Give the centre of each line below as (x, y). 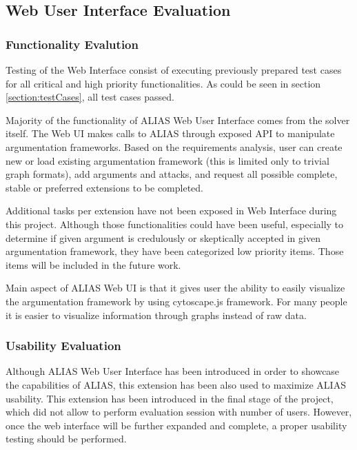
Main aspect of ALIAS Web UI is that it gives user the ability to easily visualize (175, 288)
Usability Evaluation (63, 346)
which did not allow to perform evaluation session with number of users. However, (179, 412)
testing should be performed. (66, 439)
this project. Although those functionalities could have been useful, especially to (175, 224)
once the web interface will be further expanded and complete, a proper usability (176, 425)
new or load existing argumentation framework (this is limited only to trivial (167, 160)
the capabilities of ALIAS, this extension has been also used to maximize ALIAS (176, 384)
